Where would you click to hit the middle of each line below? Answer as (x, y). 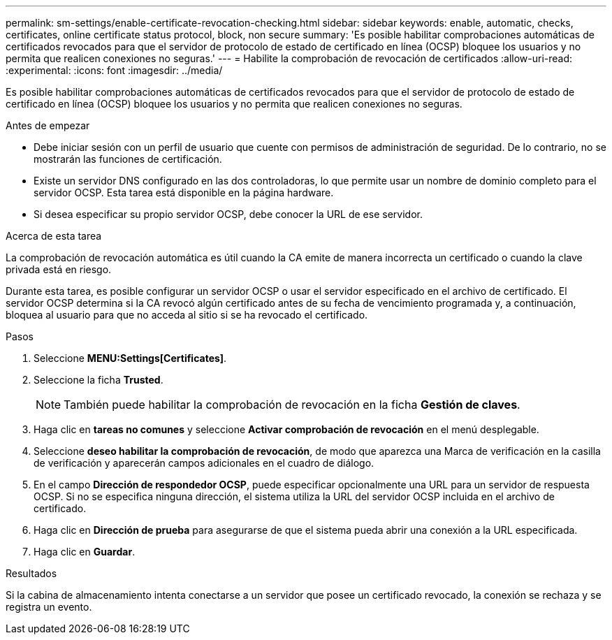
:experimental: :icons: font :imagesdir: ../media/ (114, 70)
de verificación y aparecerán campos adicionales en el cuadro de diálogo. (204, 463)
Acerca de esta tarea (54, 236)
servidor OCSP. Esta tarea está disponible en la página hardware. (184, 192)
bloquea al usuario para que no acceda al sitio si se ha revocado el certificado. (187, 315)
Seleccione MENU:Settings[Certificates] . (130, 358)
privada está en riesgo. (59, 269)
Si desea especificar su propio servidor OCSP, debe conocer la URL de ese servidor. (228, 214)
